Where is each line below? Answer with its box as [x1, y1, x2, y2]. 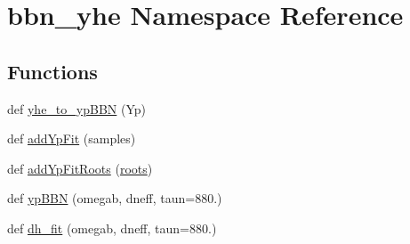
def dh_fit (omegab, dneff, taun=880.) [7, 218, 217, 237]
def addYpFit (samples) [7, 129, 136, 148]
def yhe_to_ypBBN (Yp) [7, 99, 146, 118]
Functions [7, 57, 98, 85]
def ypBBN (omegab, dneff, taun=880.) [7, 189, 222, 207]
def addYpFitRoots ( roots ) [7, 159, 153, 177]
